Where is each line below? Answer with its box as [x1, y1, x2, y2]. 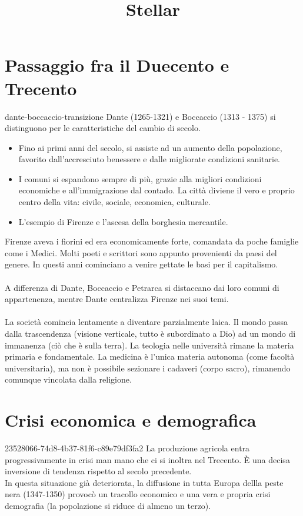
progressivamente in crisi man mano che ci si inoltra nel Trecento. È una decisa [5, 453, 290, 465]
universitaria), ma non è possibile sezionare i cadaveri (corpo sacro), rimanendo [5, 361, 291, 374]
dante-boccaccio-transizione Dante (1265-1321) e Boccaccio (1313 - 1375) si [5, 110, 276, 122]
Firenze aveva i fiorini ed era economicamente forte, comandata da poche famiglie [5, 235, 299, 247]
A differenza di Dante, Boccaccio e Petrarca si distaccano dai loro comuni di [5, 281, 279, 293]
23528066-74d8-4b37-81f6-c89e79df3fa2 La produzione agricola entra [5, 442, 250, 454]
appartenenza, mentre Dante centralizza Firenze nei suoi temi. [5, 293, 229, 305]
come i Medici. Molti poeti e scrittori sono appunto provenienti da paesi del [5, 246, 277, 259]
